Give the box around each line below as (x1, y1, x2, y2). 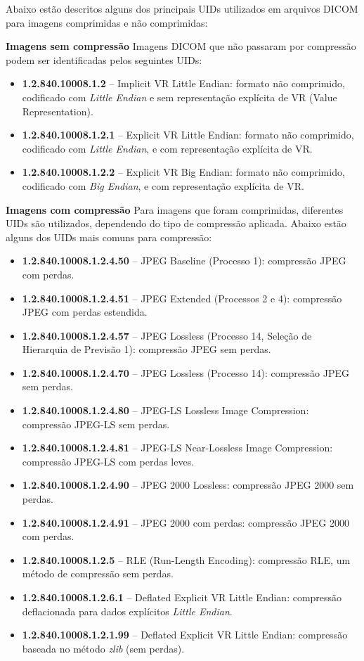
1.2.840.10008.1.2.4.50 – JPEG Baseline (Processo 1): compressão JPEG (22, 253, 346, 268)
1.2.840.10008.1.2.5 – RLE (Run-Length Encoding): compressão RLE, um (22, 552, 351, 567)
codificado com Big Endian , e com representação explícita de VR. (22, 178, 304, 193)
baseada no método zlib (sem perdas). (22, 641, 185, 655)
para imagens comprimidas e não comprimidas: (6, 15, 208, 30)
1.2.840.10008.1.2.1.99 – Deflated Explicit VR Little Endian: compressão (22, 627, 348, 642)
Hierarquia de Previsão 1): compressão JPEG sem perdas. (22, 342, 271, 357)
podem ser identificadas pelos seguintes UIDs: (6, 52, 202, 67)
